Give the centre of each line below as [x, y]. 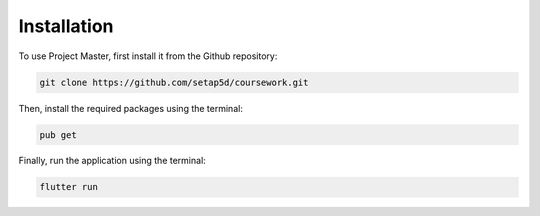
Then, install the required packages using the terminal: [131, 108]
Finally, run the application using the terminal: [112, 161]
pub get [58, 134]
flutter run [69, 187]
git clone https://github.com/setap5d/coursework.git [174, 82]
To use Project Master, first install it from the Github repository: [148, 56]
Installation [66, 26]
